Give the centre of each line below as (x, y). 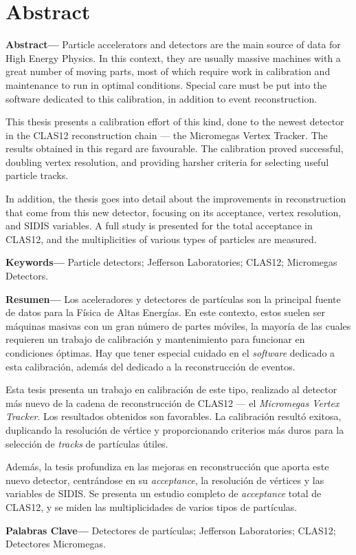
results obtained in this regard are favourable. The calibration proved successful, (175, 148)
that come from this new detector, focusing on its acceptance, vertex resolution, (174, 212)
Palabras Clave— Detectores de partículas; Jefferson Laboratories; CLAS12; (171, 530)
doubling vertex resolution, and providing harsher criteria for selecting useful (167, 161)
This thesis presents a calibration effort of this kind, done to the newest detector (175, 122)
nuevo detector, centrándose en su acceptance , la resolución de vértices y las (165, 480)
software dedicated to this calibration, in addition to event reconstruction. (162, 98)
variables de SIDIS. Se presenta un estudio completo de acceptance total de (164, 493)
